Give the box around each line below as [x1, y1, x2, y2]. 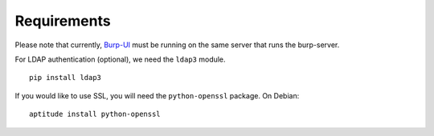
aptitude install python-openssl [29, 110, 161, 119]
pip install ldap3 [29, 73, 102, 82]
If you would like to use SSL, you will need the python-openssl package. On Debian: [14, 90, 300, 100]
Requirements [14, 12, 112, 30]
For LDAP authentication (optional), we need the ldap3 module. [14, 54, 226, 64]
